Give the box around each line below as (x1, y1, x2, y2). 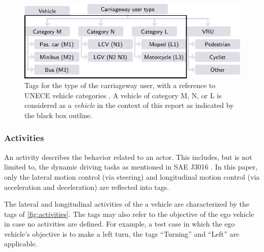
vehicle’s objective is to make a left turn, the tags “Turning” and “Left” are (4, 228, 240, 239)
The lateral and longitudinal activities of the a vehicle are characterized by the (4, 199, 250, 209)
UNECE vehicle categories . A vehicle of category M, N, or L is (24, 90, 222, 100)
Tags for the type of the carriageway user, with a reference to (24, 80, 216, 91)
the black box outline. (24, 109, 93, 120)
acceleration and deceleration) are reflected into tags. (4, 181, 169, 192)
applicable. (4, 238, 38, 249)
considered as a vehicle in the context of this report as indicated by (24, 100, 234, 110)
